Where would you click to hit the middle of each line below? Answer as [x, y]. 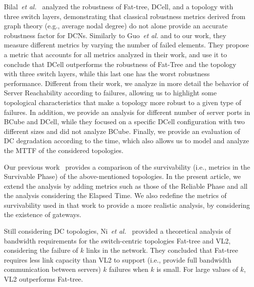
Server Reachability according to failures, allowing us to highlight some [110, 93]
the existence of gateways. [43, 214]
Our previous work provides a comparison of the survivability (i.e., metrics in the [127, 166]
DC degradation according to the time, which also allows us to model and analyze [127, 141]
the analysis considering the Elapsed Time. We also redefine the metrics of [115, 195]
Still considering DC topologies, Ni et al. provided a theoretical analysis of [117, 231]
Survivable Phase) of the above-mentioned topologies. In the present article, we [123, 176]
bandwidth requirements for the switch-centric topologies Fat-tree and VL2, [117, 240]
